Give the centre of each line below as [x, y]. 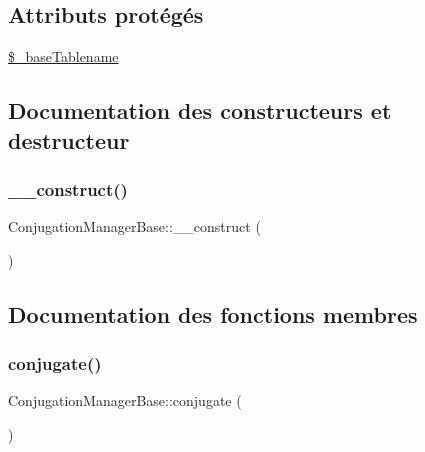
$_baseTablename [63, 56]
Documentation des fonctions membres [213, 313]
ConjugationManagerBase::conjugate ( [125, 400]
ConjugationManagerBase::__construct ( [134, 226]
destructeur [69, 139]
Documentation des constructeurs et [200, 110]
